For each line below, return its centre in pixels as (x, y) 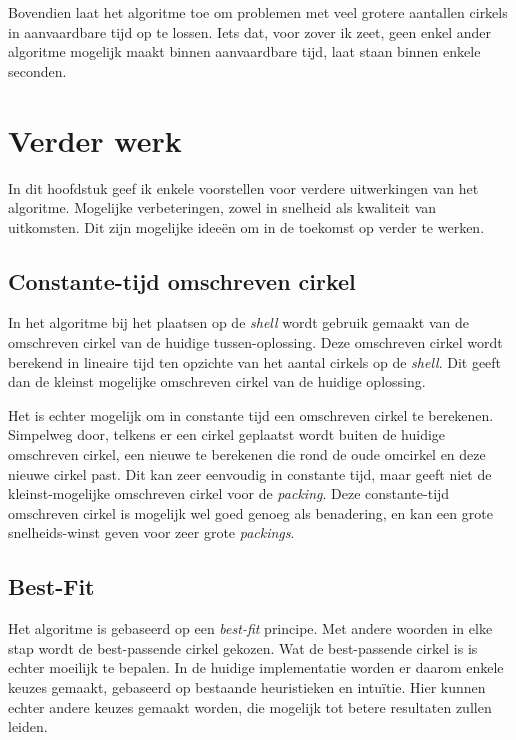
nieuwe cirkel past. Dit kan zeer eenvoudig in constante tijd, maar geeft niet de (250, 473)
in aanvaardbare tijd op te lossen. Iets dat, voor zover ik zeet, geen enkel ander (249, 31)
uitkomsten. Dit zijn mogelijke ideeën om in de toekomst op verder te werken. (246, 226)
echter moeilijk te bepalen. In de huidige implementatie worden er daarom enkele (256, 667)
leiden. (28, 726)
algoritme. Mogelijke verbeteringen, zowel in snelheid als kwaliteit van (222, 207)
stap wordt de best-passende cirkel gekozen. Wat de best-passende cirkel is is (243, 647)
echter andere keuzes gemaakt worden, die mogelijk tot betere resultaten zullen (250, 706)
